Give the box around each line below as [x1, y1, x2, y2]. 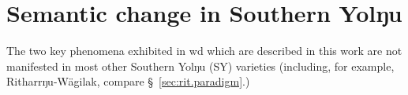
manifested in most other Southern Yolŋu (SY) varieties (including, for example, [6, 57, 395, 74]
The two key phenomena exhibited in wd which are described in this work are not [6, 42, 402, 59]
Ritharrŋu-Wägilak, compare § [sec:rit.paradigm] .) [6, 73, 250, 90]
